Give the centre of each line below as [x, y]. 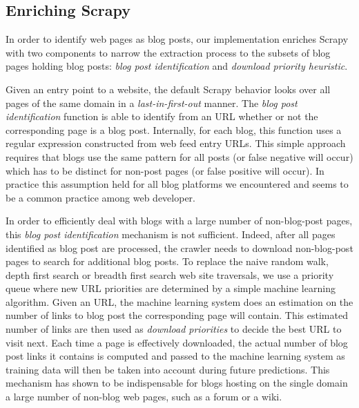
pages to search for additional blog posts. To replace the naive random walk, [167, 261]
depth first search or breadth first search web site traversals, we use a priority [170, 274]
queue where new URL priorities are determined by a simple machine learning [171, 288]
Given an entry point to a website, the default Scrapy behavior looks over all [168, 89]
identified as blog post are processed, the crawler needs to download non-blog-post [179, 247]
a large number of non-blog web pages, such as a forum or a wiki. [144, 397]
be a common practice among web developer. [100, 197]
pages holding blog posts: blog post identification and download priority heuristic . [177, 66]
